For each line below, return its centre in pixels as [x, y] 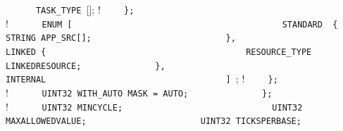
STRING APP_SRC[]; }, [121, 38]
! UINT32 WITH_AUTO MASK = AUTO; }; [139, 92]
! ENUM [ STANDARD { [172, 23]
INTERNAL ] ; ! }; [142, 79]
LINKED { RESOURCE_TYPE [159, 52]
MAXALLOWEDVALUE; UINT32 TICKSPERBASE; [154, 121]
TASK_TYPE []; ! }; [85, 9]
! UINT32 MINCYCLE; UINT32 [154, 106]
